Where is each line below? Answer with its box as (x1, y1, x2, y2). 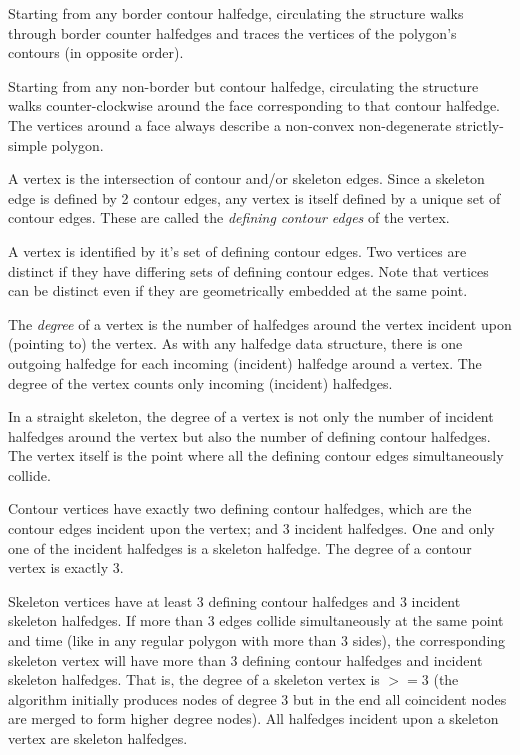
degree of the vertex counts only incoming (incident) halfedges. (8, 372, 393, 393)
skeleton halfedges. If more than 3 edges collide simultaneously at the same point (8, 610, 504, 631)
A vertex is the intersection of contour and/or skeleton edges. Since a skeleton (8, 168, 485, 189)
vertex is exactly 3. (8, 557, 124, 578)
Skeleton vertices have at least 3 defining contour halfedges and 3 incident (8, 590, 461, 611)
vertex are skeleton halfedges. (8, 728, 188, 748)
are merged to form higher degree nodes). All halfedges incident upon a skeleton (8, 708, 499, 729)
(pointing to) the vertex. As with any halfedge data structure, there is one (8, 333, 463, 354)
